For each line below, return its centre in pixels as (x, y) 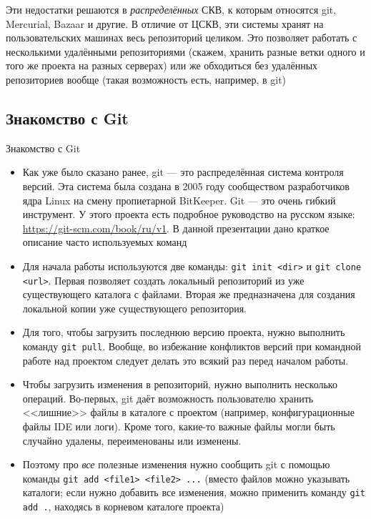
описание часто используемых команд (105, 242)
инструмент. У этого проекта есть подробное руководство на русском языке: (189, 214)
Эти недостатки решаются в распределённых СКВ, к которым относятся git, (171, 9)
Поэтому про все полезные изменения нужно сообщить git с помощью (176, 464)
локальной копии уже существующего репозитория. (134, 308)
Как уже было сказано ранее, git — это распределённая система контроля (183, 172)
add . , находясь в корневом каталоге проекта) (123, 506)
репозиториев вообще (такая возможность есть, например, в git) (146, 79)
